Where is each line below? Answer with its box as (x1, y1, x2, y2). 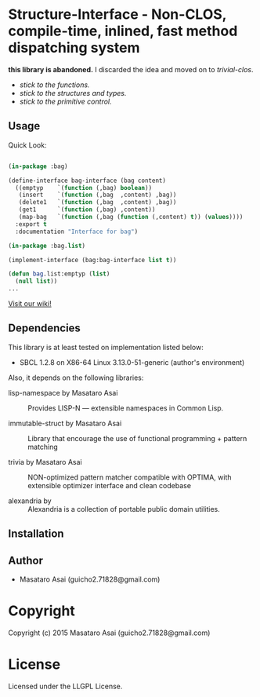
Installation (8, 527, 64, 541)
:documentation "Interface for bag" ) (15, 228, 139, 235)
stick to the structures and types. (19, 88, 127, 97)
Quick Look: (8, 140, 47, 150)
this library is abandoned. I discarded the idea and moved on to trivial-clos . (8, 64, 254, 74)
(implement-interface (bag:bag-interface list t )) (8, 256, 177, 264)
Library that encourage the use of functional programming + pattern (27, 433, 247, 443)
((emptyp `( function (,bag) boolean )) (15, 184, 153, 192)
